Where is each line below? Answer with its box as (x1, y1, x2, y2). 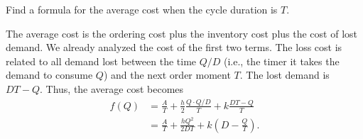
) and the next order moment (103, 67, 231, 82)
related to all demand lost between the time (6, 53, 197, 68)
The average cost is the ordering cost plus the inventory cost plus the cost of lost (6, 26, 357, 40)
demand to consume (6, 67, 93, 82)
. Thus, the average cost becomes (39, 81, 184, 96)
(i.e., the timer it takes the (224, 53, 340, 68)
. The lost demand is (239, 67, 330, 82)
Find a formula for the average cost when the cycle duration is (6, 2, 278, 16)
